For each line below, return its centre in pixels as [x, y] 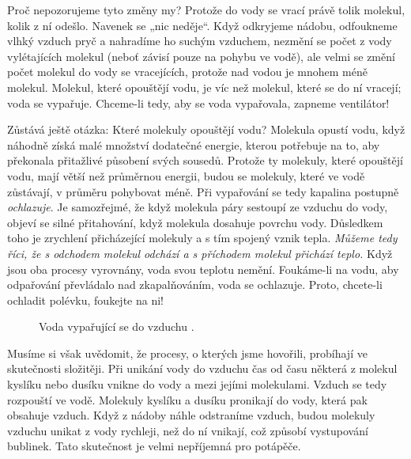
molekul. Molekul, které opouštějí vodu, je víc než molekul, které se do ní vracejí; [204, 87]
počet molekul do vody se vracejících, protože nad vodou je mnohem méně [187, 72]
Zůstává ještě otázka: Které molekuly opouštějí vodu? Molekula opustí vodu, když [206, 129]
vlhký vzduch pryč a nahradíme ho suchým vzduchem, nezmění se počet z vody [200, 41]
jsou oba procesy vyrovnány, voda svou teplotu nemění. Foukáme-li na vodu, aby [203, 269]
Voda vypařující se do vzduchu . [117, 326]
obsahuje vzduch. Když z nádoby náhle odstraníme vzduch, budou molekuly [191, 415]
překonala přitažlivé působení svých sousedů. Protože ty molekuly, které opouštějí [205, 160]
